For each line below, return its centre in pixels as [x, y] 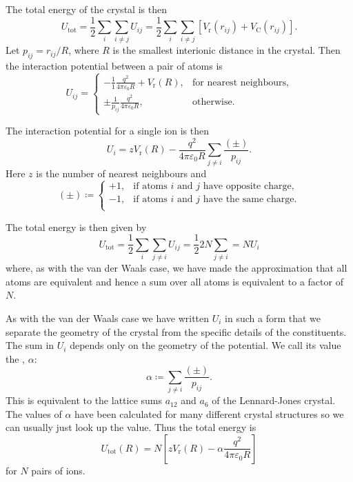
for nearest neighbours [239, 82]
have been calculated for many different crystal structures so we [209, 413]
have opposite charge [247, 187]
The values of [34, 413]
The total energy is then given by [76, 227]
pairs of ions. [58, 470]
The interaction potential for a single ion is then [108, 131]
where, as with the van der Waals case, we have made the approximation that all [176, 268]
